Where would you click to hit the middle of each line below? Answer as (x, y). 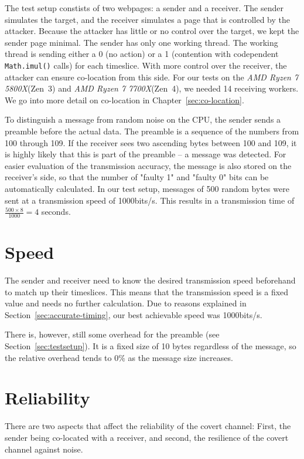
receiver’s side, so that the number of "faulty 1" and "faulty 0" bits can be (137, 177)
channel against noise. (44, 449)
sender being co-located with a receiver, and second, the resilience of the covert (147, 437)
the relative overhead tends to (58, 357)
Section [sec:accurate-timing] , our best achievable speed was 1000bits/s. (134, 314)
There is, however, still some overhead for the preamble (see (112, 334)
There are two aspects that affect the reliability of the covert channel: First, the (148, 426)
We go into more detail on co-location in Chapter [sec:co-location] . (124, 99)
